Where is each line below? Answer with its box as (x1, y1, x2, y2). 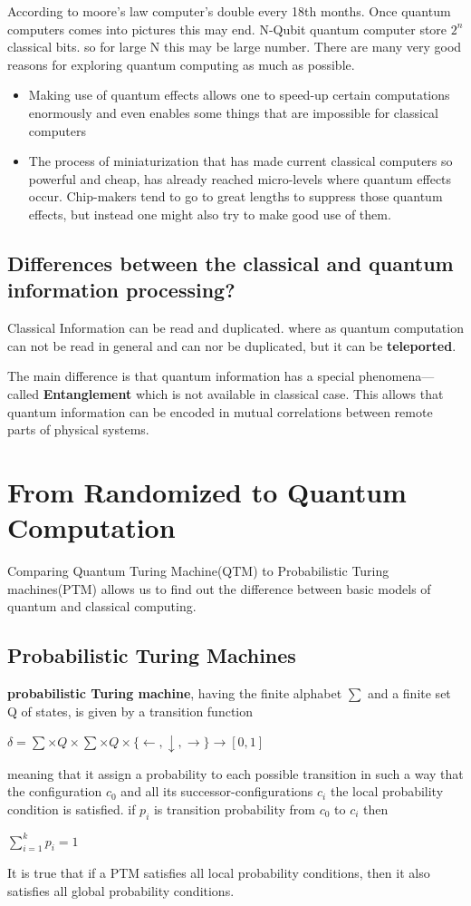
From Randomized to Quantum (7, 472, 407, 510)
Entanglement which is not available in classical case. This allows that (43, 384, 444, 403)
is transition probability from (153, 799, 315, 818)
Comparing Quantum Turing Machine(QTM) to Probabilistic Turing (7, 561, 389, 580)
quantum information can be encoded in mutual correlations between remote (7, 402, 433, 421)
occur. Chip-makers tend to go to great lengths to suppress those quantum (28, 187, 443, 206)
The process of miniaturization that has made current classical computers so (28, 151, 453, 170)
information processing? (7, 276, 235, 304)
